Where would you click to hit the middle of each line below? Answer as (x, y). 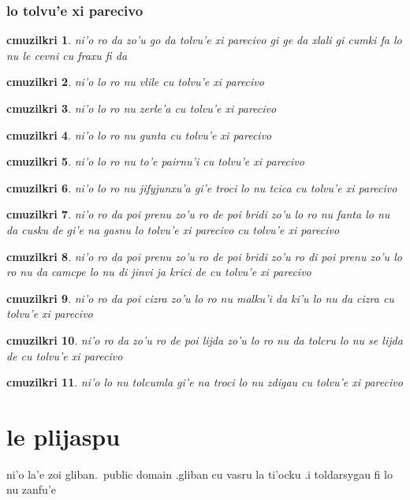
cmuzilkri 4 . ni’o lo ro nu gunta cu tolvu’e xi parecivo (139, 134)
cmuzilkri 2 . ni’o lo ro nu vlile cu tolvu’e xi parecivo (135, 82)
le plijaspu (63, 436)
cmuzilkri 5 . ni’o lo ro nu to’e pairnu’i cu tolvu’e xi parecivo (155, 161)
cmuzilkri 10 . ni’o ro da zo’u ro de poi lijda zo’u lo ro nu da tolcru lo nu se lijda (205, 340)
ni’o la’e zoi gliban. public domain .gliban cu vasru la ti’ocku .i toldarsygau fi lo (199, 474)
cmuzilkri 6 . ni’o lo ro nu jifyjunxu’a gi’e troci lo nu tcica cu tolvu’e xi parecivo (202, 187)
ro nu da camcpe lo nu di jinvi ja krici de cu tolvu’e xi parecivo (159, 272)
